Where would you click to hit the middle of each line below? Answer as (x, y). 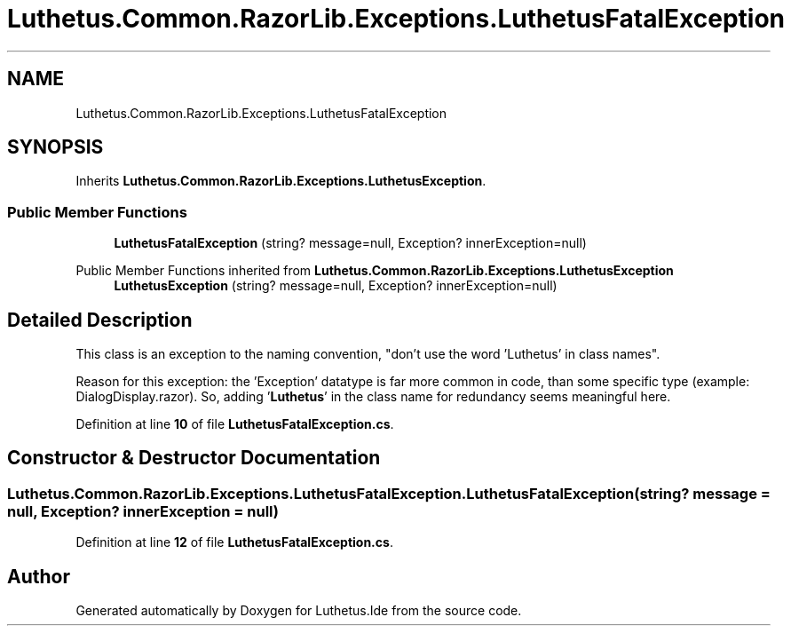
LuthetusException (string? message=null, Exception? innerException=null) (336, 286)
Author (39, 576)
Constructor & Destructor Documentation (194, 458)
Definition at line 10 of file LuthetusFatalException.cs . (235, 424)
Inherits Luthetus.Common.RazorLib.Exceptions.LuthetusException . (281, 181)
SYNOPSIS (55, 147)
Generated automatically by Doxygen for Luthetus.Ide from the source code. (299, 611)
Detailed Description (100, 320)
